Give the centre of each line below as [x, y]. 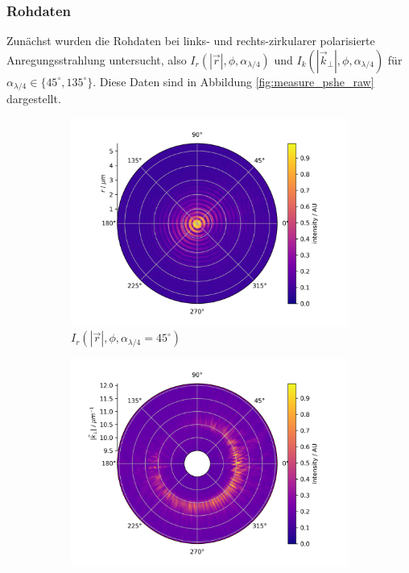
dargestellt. [34, 99]
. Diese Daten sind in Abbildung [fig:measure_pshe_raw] [233, 81]
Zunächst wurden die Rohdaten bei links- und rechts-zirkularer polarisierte [191, 41]
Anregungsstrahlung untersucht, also [97, 59]
